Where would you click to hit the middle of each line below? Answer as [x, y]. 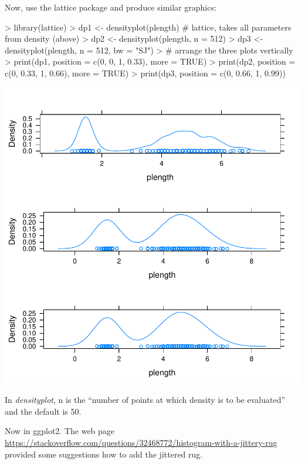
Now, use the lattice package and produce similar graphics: [111, 7]
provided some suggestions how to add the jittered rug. [104, 454]
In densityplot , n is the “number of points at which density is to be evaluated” [145, 400]
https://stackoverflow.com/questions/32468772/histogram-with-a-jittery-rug [141, 442]
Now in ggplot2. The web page [60, 431]
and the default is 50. [43, 411]
